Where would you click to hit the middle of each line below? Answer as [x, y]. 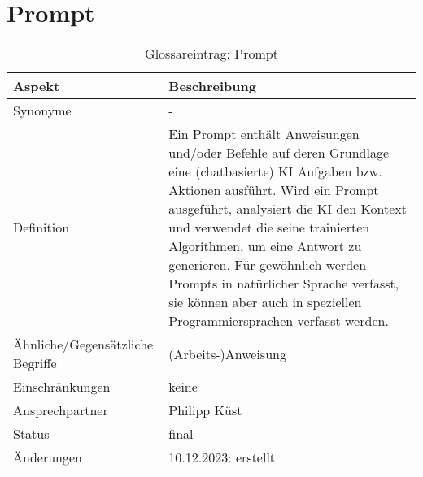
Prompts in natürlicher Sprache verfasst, [284, 284]
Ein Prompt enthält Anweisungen [264, 134]
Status [31, 434]
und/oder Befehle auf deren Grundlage [279, 153]
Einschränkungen [62, 387]
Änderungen [48, 457]
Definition [41, 228]
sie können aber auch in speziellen [265, 302]
